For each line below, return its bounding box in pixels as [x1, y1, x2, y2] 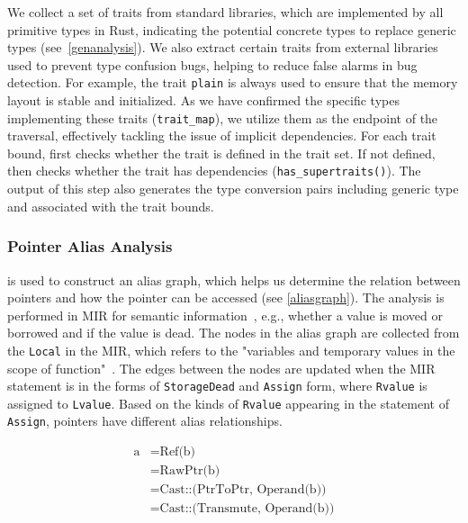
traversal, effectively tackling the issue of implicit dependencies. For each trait [7, 126, 436, 145]
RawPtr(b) [159, 464, 220, 478]
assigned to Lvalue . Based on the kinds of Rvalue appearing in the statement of [7, 393, 449, 412]
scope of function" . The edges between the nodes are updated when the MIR [7, 358, 436, 377]
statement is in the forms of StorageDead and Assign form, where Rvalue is [7, 376, 427, 395]
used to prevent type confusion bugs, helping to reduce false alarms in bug [7, 55, 418, 74]
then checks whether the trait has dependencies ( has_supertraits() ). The [7, 161, 421, 180]
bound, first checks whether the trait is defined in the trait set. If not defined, [7, 143, 436, 162]
